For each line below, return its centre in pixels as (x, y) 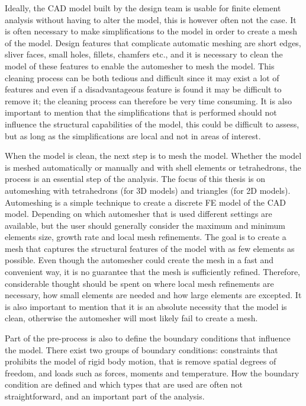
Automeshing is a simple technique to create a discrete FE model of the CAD (145, 202)
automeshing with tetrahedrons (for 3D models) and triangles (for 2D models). (148, 190)
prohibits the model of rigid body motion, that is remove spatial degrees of (141, 361)
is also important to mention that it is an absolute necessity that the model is (146, 306)
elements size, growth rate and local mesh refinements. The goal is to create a (146, 237)
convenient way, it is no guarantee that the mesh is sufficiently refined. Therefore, (152, 272)
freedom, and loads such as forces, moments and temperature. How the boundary (152, 373)
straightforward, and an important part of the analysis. (105, 396)
